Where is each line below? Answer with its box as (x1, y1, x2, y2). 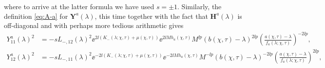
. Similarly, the (177, 1, 222, 11)
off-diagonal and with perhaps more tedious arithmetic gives (4, 20, 184, 30)
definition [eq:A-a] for (4, 11, 68, 21)
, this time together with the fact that (95, 11, 208, 21)
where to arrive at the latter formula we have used (4, 1, 154, 11)
